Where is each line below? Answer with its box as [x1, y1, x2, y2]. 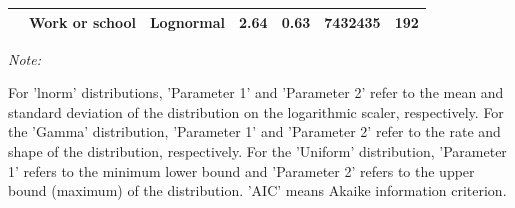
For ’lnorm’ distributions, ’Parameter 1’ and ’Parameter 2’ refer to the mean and [8, 82, 504, 103]
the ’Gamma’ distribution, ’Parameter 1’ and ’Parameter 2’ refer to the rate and [8, 121, 501, 142]
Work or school [29, 11, 136, 32]
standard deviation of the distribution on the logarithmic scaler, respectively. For [8, 101, 504, 122]
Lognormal [149, 11, 226, 32]
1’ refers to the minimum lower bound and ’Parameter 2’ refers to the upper [8, 160, 475, 181]
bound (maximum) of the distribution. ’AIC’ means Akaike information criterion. [8, 180, 507, 201]
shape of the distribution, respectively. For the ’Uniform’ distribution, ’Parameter [8, 140, 507, 161]
